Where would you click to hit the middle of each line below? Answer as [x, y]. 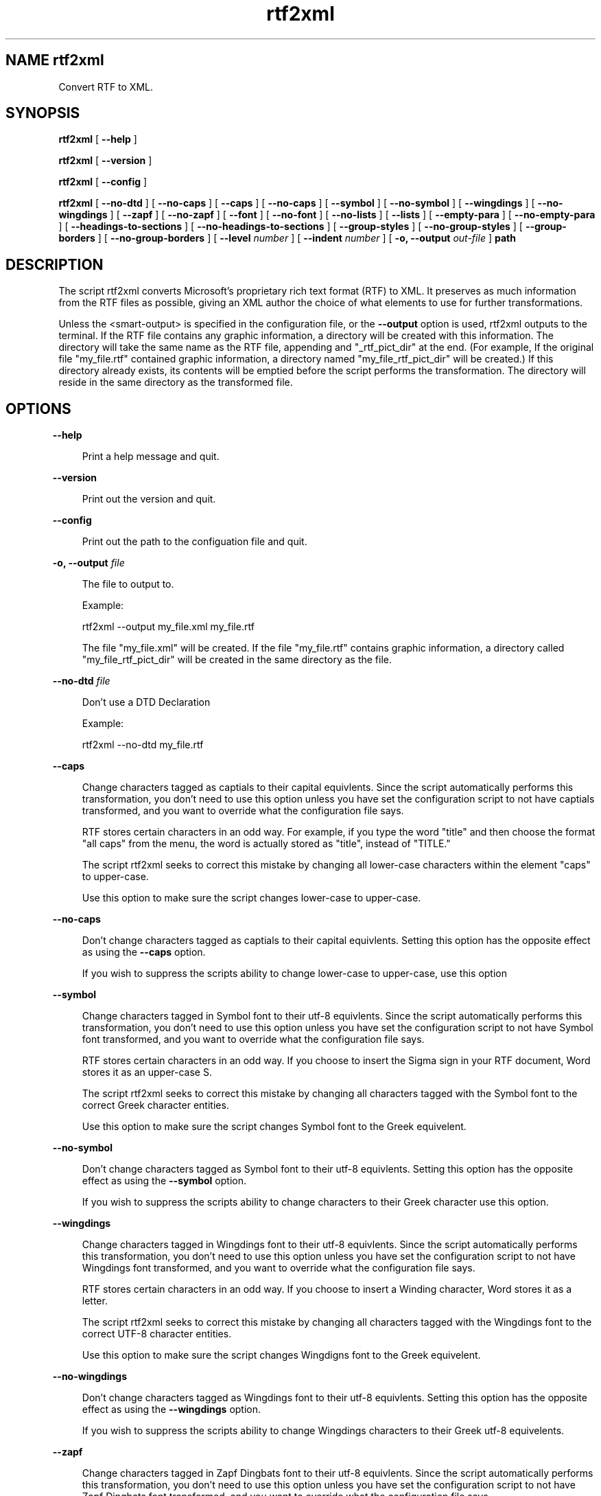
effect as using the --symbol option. [164, 1181]
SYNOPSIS [43, 113]
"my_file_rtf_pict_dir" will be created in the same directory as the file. [237, 660]
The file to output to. [128, 584]
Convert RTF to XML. [106, 87]
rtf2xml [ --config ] [103, 182]
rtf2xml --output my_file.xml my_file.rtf [168, 627]
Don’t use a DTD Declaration [146, 702]
